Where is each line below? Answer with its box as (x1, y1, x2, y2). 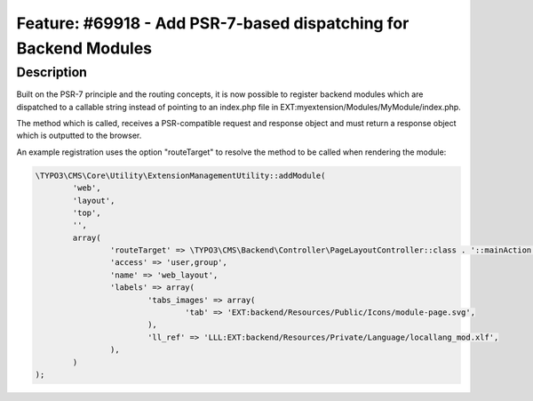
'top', (72, 207, 101, 218)
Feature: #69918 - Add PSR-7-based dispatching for (16, 13, 410, 33)
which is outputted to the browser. (16, 130, 142, 141)
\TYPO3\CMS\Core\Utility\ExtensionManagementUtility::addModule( (35, 170, 326, 180)
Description (16, 64, 88, 80)
